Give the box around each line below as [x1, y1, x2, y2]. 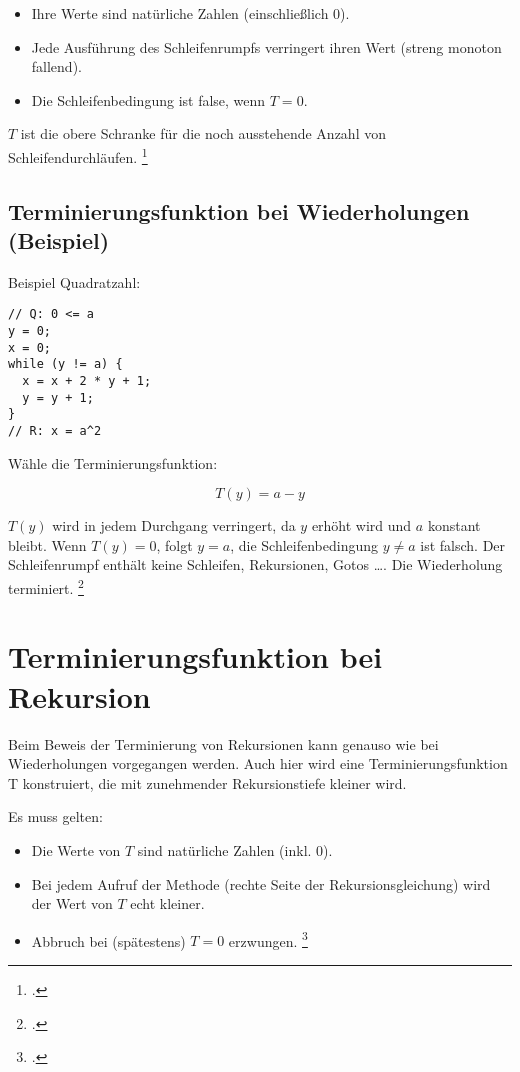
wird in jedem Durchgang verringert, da [52, 515, 296, 536]
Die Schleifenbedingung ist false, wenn [31, 89, 266, 110]
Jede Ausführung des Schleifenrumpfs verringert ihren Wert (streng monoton [31, 36, 502, 57]
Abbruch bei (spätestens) [31, 930, 186, 951]
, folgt [156, 534, 193, 555]
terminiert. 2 [8, 575, 84, 598]
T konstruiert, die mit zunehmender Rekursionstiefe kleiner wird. [8, 772, 407, 793]
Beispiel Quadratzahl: [8, 271, 141, 292]
